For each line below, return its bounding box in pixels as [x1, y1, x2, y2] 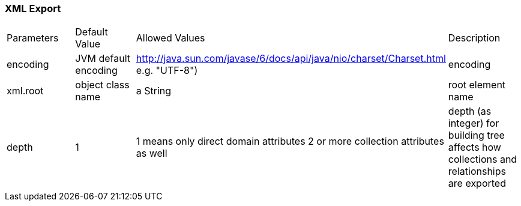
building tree [448, 129, 505, 142]
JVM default [75, 52, 131, 65]
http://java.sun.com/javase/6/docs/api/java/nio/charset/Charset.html [136, 52, 446, 65]
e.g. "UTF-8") [136, 64, 198, 77]
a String [136, 85, 172, 97]
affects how [448, 141, 501, 154]
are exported [448, 177, 506, 190]
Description [448, 32, 501, 44]
